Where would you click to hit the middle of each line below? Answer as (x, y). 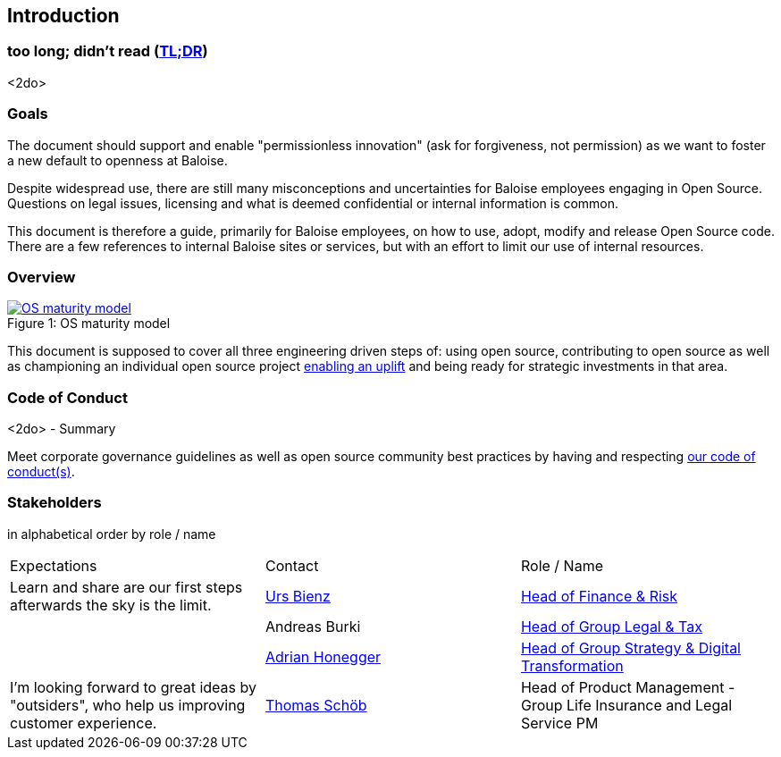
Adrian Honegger (323, 656)
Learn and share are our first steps (126, 587)
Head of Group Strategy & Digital (630, 648)
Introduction (63, 16)
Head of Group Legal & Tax (611, 626)
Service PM (559, 723)
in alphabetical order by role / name (112, 534)
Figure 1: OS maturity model (89, 324)
